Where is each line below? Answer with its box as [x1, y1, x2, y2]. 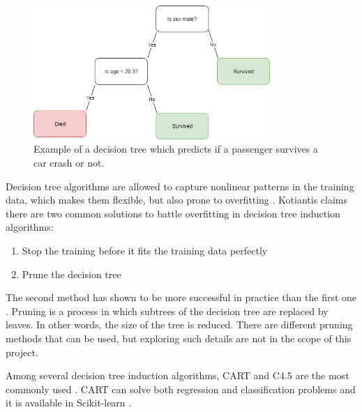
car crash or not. [33, 155, 105, 170]
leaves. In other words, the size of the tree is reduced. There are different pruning [6, 317, 353, 332]
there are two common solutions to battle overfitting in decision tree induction [6, 206, 340, 220]
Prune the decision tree [22, 266, 121, 281]
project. [6, 344, 38, 359]
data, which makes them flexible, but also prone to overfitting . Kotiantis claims [6, 192, 348, 207]
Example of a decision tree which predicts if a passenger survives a [33, 142, 318, 156]
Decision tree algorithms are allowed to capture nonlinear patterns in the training [6, 178, 354, 193]
